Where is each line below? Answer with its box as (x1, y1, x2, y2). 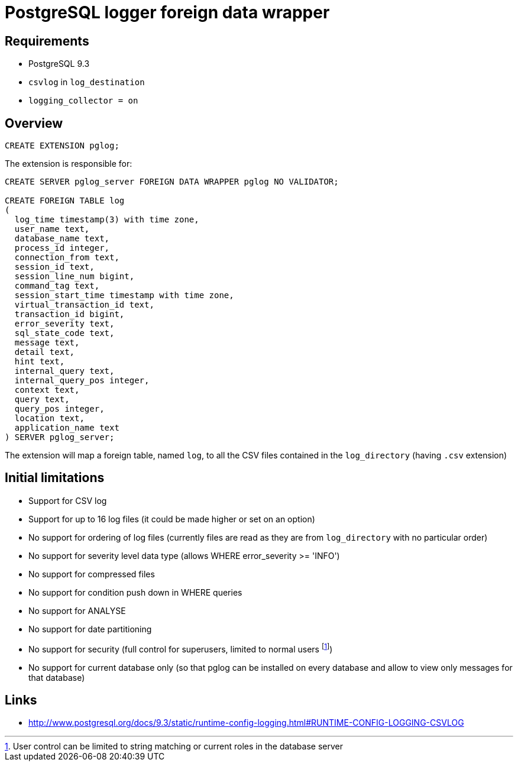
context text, (14, 385, 80, 395)
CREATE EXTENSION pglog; (5, 141, 119, 151)
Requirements (5, 33, 89, 49)
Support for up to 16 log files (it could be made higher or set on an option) (28, 513, 315, 524)
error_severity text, (14, 319, 115, 329)
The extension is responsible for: (5, 159, 132, 169)
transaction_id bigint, (14, 309, 125, 319)
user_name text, (14, 224, 90, 234)
